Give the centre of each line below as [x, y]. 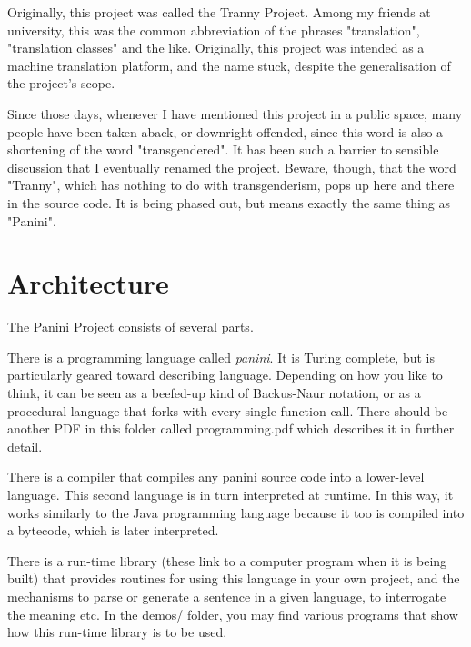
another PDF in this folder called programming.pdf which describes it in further [231, 428]
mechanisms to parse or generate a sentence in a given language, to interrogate [227, 596]
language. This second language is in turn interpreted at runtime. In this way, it [230, 494]
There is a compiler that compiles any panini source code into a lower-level [216, 477]
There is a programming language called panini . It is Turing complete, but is [221, 357]
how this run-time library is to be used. [117, 632]
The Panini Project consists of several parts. [130, 327]
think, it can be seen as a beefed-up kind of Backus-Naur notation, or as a [214, 393]
